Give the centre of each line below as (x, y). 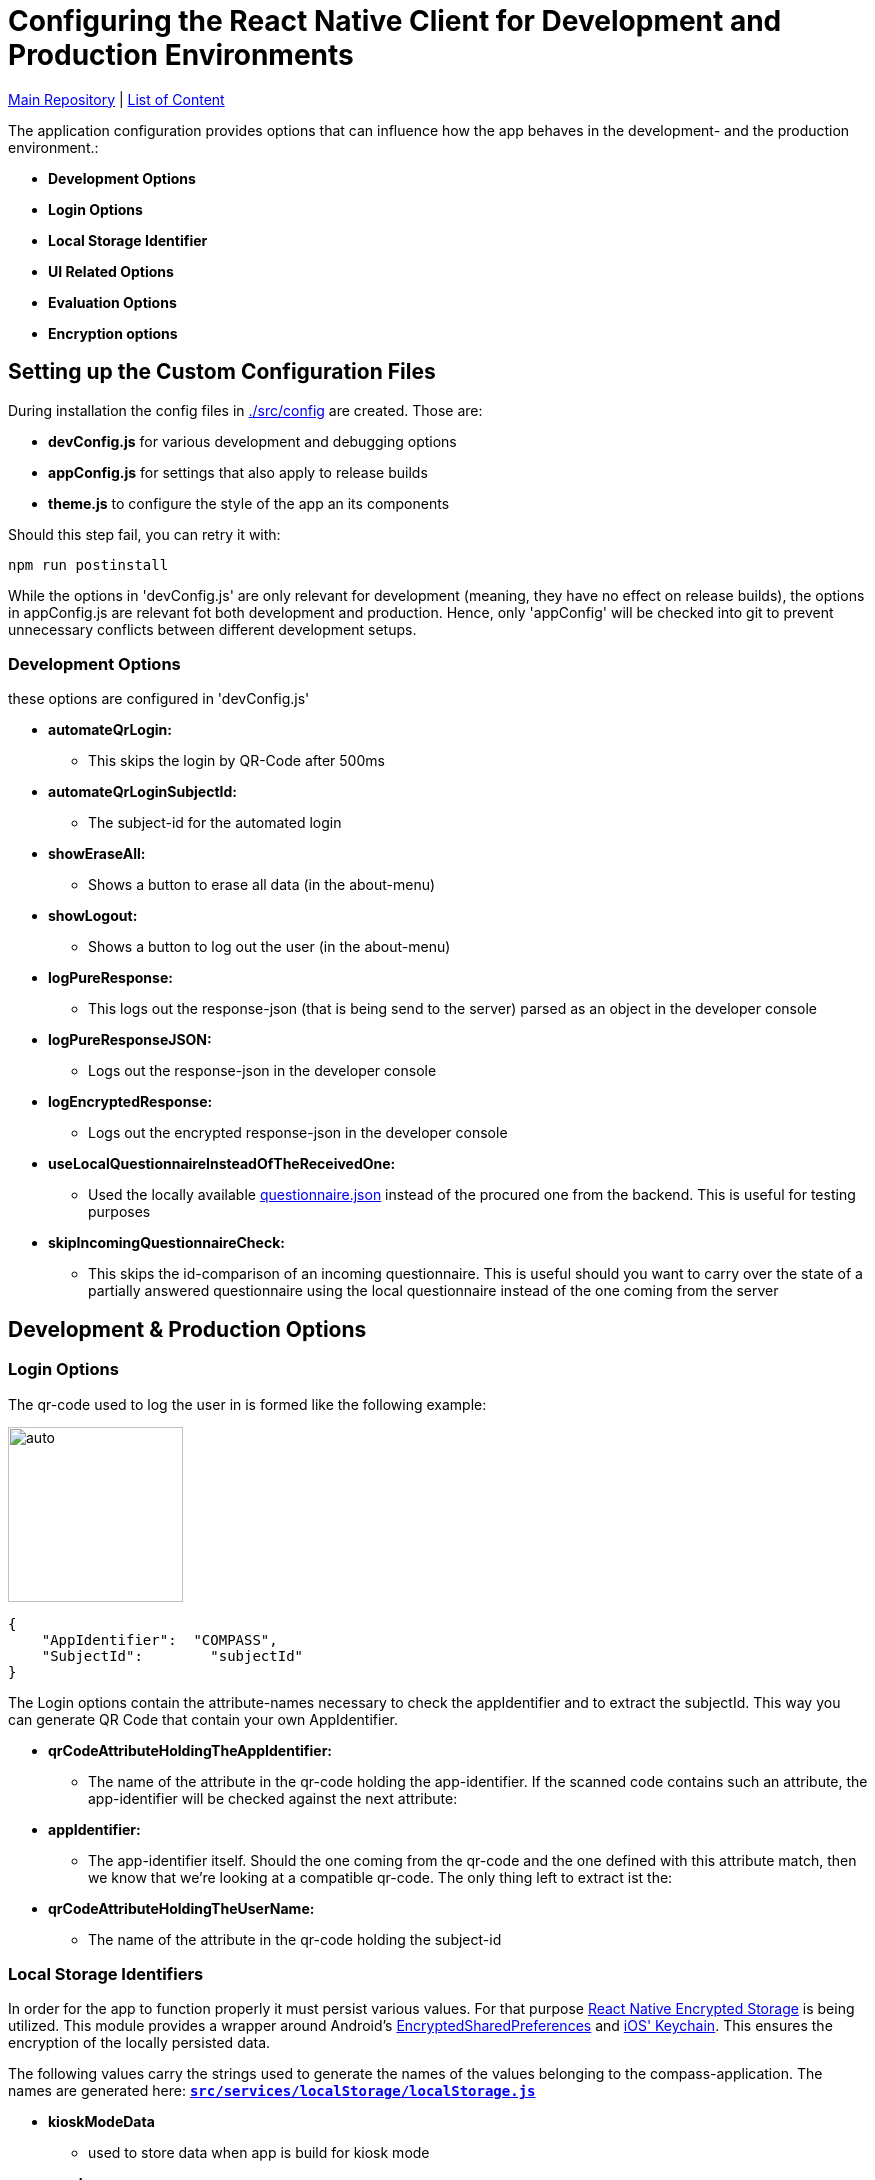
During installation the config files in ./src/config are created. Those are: (245, 410)
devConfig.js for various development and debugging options (252, 441)
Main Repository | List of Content (116, 99)
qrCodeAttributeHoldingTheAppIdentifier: (190, 1750)
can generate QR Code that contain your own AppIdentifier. (203, 1719)
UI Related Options (111, 271)
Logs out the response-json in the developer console (262, 1071)
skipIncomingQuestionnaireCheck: (166, 1243)
